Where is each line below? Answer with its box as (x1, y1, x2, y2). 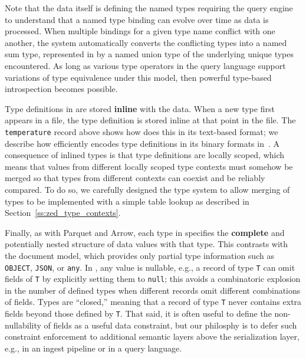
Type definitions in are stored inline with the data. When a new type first (5, 102, 275, 114)
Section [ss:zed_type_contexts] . (5, 206, 121, 219)
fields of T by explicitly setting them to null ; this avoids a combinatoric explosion (5, 272, 301, 285)
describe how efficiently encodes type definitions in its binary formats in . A (5, 137, 280, 149)
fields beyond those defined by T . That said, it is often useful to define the (5, 307, 272, 320)
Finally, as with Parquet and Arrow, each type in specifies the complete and (5, 226, 285, 238)
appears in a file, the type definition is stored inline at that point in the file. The (5, 114, 296, 126)
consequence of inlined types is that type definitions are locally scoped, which (5, 149, 285, 161)
